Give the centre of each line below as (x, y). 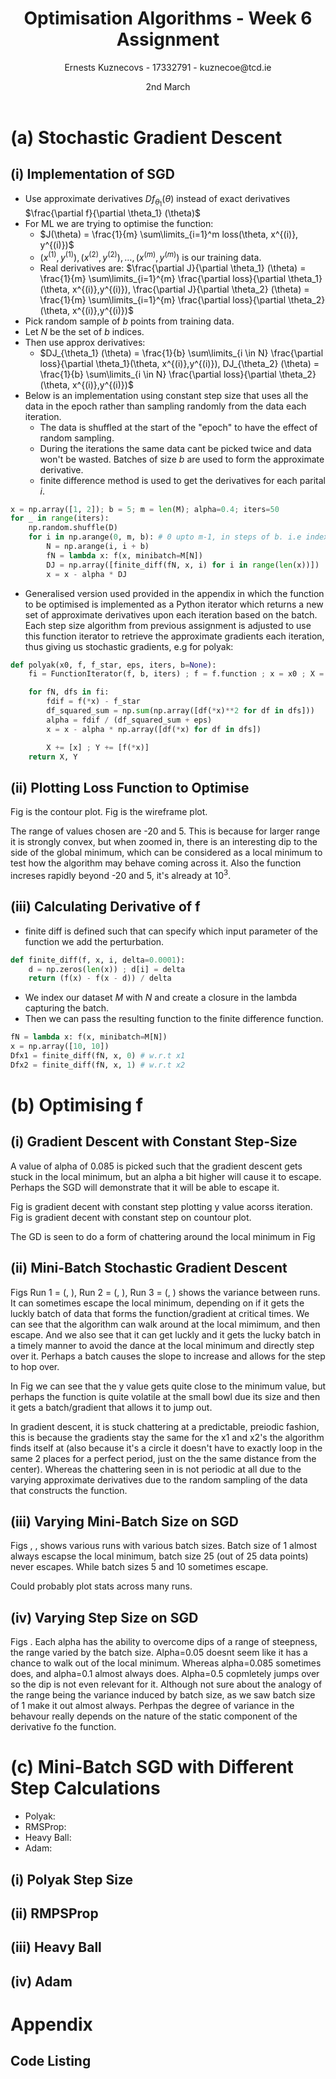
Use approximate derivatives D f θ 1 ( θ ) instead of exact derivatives (157, 200)
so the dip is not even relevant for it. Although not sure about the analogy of (166, 1684)
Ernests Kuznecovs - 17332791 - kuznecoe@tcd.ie (168, 67)
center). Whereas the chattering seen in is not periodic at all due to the (156, 1469)
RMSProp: (45, 1827)
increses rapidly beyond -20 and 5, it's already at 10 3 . (121, 874)
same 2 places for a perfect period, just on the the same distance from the (163, 1458)
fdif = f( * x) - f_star (93, 702)
